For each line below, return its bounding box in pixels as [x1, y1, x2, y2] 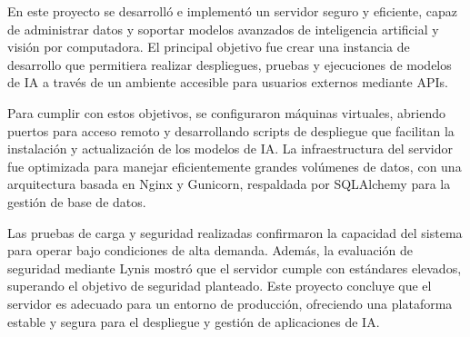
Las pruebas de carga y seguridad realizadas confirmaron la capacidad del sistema [7, 223, 463, 242]
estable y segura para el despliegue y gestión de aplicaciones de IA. [7, 312, 380, 331]
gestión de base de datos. [7, 192, 146, 211]
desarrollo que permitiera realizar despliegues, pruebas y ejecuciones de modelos [7, 55, 452, 74]
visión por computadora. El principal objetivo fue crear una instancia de [7, 37, 410, 56]
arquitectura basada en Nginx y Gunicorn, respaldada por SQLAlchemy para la [7, 174, 451, 193]
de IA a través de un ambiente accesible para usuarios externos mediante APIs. [7, 73, 448, 92]
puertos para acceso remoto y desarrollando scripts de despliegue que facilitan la [7, 121, 455, 140]
